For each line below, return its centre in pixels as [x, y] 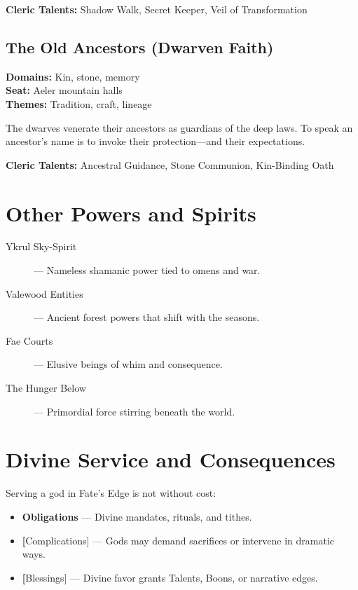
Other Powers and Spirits [131, 213]
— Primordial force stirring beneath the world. [135, 411]
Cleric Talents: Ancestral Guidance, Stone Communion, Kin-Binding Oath [170, 164]
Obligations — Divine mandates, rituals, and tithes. [137, 516]
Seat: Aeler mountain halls [64, 90]
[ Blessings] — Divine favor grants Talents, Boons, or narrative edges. [170, 577]
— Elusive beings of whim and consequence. [128, 364]
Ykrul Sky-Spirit [41, 246]
